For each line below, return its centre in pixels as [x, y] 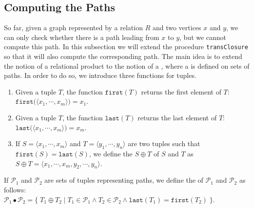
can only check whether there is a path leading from [82, 37]
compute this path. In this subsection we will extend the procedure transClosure [126, 47]
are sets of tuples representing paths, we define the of [124, 180]
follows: [15, 189]
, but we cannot [203, 37]
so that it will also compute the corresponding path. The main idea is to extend [123, 56]
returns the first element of [181, 91]
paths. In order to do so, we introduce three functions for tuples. [100, 75]
